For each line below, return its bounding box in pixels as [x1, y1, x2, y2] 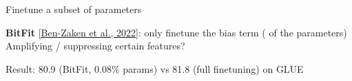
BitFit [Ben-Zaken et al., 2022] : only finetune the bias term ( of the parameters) [6, 25, 347, 39]
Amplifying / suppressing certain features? [6, 38, 185, 53]
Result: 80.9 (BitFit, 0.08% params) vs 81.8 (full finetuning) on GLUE [6, 61, 304, 76]
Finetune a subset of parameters [6, 2, 142, 16]
